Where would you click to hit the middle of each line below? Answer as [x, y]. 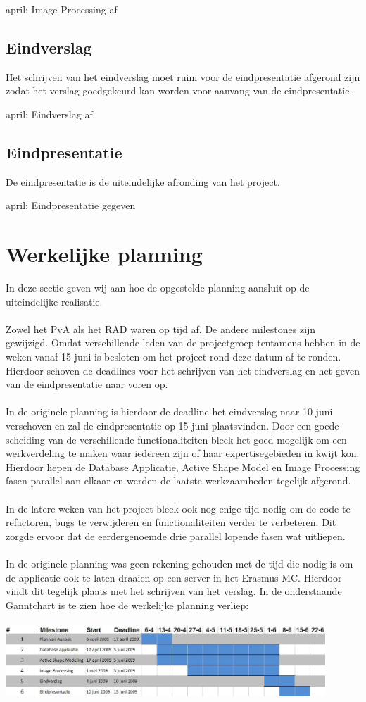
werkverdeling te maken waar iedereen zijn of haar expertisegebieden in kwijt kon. [183, 453]
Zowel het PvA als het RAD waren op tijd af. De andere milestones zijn [161, 328]
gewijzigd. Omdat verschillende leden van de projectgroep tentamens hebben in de [183, 343]
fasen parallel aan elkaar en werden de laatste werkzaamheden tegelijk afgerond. [178, 481]
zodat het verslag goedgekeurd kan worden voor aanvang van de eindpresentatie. [179, 90]
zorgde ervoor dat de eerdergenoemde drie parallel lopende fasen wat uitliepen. [176, 535]
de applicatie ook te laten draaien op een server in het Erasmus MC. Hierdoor [174, 577]
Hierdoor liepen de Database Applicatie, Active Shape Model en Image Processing [183, 466]
